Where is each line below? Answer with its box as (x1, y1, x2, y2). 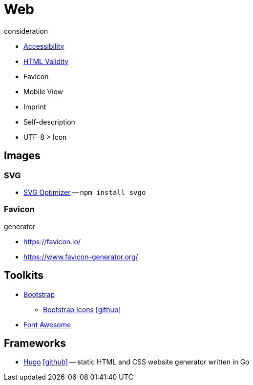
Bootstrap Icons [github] (43, 305, 121, 314)
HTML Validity (23, 57, 69, 65)
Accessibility (23, 42, 64, 50)
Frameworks (4, 337, 66, 349)
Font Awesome (23, 320, 71, 329)
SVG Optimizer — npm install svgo (23, 188, 146, 196)
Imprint (23, 102, 46, 111)
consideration (4, 26, 48, 35)
